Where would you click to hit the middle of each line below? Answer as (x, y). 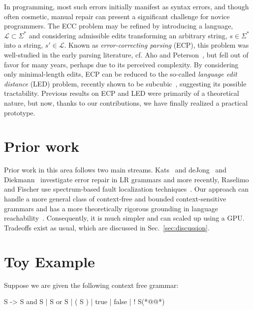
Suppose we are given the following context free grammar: (91, 285)
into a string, (24, 45)
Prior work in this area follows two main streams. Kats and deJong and (115, 170)
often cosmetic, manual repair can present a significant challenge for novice (117, 16)
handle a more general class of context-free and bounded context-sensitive (115, 199)
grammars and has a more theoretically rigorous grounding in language (111, 208)
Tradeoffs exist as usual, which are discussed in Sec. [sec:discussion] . (107, 227)
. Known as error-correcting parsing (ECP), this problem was (157, 45)
